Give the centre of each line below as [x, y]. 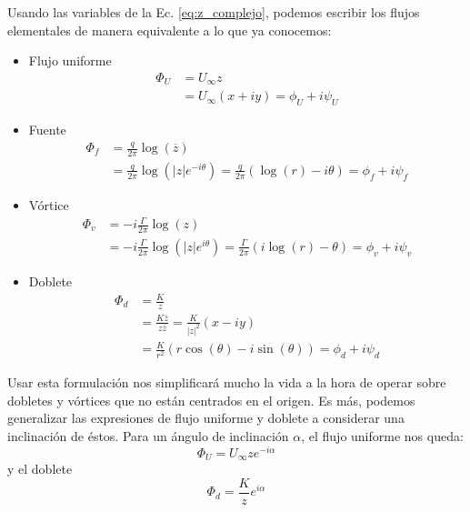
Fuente [47, 130]
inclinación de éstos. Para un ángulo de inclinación [148, 435]
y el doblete [40, 469]
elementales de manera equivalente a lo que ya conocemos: [170, 30]
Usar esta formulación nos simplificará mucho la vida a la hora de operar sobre [227, 382]
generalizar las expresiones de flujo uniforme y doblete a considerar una [206, 418]
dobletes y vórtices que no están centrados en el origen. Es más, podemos [211, 400]
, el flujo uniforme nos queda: [382, 435]
